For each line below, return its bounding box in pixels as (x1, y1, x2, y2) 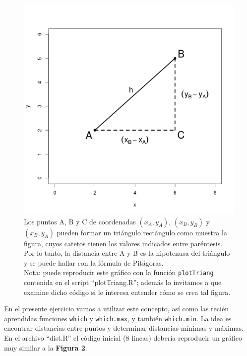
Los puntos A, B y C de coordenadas (24, 216, 136, 226)
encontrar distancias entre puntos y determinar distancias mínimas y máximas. (4, 323, 244, 333)
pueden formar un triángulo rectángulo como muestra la (57, 227, 227, 237)
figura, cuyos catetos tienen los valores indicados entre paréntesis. (24, 238, 223, 248)
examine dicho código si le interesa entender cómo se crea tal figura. (24, 286, 231, 297)
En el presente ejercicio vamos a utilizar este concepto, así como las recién (4, 303, 229, 314)
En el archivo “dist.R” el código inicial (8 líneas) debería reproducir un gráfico (4, 333, 242, 343)
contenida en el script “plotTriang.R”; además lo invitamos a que (24, 277, 222, 287)
